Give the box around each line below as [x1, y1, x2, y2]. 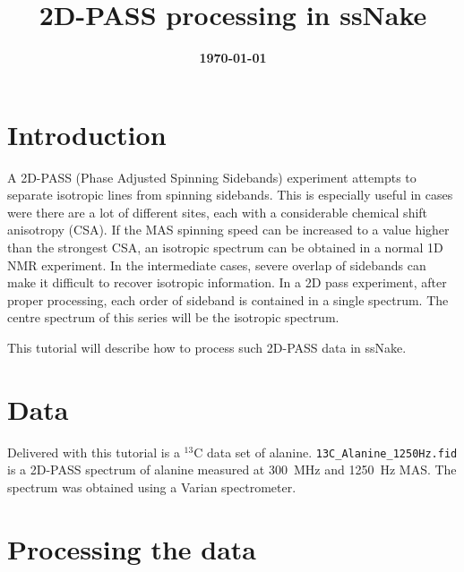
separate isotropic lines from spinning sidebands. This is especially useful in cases [7, 185, 453, 204]
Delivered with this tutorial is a [7, 442, 180, 461]
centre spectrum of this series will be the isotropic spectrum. [7, 308, 339, 327]
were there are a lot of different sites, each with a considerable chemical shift [7, 202, 428, 221]
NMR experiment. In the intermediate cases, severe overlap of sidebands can [7, 255, 426, 274]
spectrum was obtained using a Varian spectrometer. [7, 477, 296, 496]
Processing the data [7, 530, 257, 567]
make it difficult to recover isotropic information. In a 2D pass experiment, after [7, 273, 447, 292]
